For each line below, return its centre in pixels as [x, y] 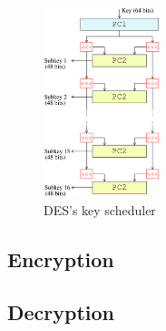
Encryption [61, 259]
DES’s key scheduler [100, 209]
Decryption [61, 312]
